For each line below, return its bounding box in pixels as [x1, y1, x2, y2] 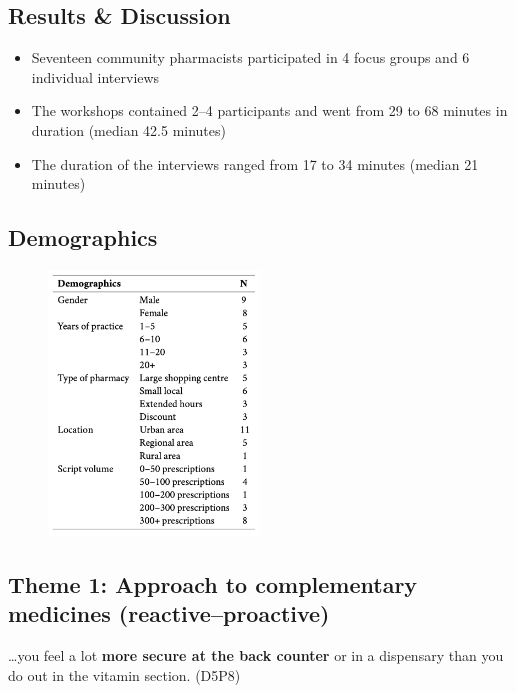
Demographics [8, 222, 158, 253]
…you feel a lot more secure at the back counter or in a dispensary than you [8, 645, 504, 666]
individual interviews [31, 66, 160, 87]
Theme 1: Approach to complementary [8, 568, 418, 599]
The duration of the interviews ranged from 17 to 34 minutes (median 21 [31, 153, 479, 174]
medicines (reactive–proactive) [8, 598, 330, 629]
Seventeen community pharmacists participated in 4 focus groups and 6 [31, 47, 470, 68]
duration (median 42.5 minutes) [31, 119, 226, 140]
